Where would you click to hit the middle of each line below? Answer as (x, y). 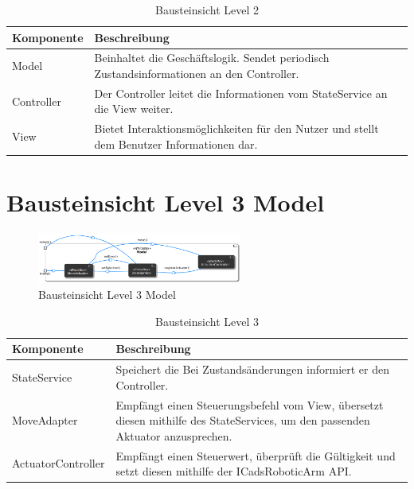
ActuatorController (59, 463)
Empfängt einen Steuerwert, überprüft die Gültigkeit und (256, 455)
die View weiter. (134, 109)
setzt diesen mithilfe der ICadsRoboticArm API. (234, 471)
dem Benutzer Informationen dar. (176, 144)
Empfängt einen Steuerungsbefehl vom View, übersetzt (250, 404)
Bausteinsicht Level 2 (207, 10)
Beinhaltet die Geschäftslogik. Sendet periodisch (212, 58)
